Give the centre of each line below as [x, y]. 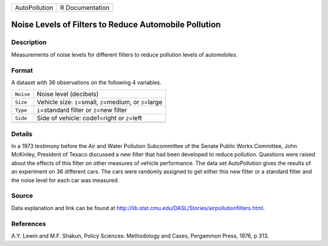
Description [29, 43]
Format [22, 70]
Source [22, 196]
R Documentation [85, 8]
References [29, 223]
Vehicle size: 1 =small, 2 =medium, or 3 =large [100, 102]
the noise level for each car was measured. [65, 180]
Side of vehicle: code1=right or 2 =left [89, 118]
